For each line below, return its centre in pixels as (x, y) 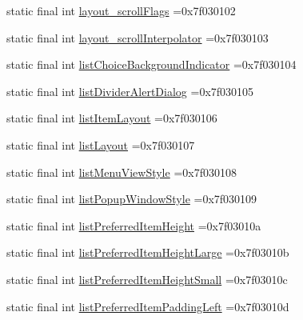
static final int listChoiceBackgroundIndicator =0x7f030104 (151, 64)
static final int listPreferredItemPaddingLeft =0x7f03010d (148, 306)
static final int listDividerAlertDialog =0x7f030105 (130, 91)
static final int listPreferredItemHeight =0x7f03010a (134, 225)
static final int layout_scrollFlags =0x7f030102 (121, 10)
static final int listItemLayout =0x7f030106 (112, 118)
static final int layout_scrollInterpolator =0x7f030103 (138, 37)
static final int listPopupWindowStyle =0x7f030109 (132, 199)
